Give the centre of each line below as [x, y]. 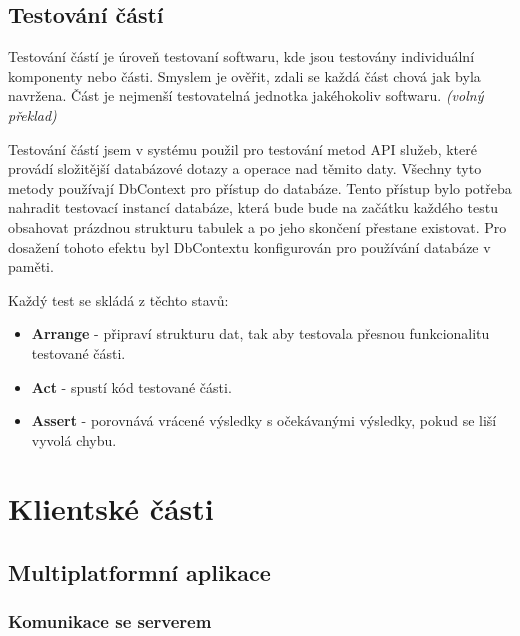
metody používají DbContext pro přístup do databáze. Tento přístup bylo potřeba [260, 187]
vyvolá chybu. [74, 439]
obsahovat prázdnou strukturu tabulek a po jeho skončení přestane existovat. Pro [257, 226]
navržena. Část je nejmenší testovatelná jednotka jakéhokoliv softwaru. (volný [246, 95]
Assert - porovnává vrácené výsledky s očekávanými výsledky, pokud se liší [264, 420]
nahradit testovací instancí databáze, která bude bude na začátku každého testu [253, 207]
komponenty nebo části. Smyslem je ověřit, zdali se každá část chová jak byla [244, 75]
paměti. [31, 266]
